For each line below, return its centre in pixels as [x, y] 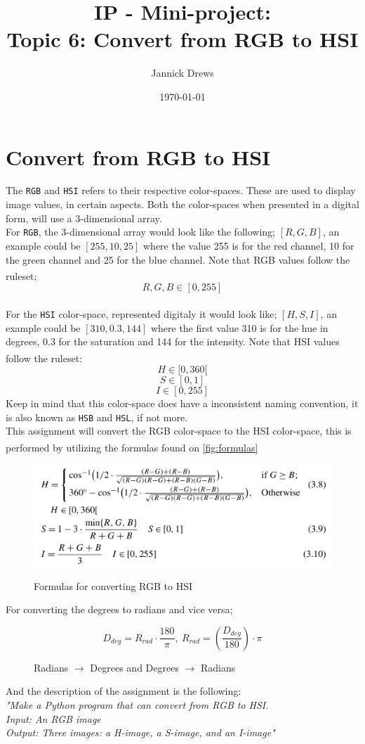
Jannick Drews [182, 73]
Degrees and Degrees [134, 667]
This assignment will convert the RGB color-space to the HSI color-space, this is [179, 431]
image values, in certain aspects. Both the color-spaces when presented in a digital [182, 204]
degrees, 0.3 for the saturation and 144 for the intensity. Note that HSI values [173, 341]
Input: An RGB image [53, 718]
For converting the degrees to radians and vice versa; [119, 609]
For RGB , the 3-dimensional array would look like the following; [140, 232]
